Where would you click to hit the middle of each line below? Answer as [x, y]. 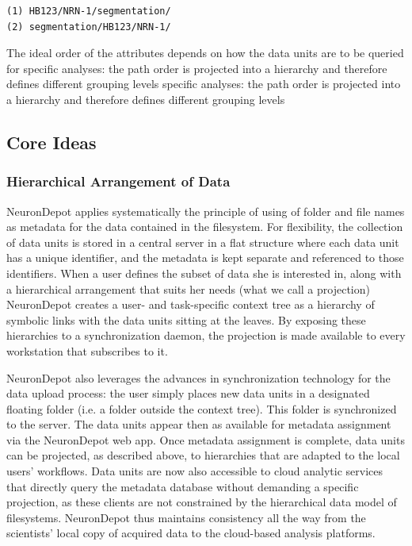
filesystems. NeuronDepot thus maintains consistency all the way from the [186, 517]
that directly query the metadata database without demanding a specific [183, 486]
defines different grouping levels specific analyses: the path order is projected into [204, 84]
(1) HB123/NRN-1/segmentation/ [89, 11]
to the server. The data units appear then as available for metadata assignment [199, 424]
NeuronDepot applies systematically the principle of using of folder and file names [206, 211]
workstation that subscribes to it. [87, 350]
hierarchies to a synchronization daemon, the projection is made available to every [206, 335]
